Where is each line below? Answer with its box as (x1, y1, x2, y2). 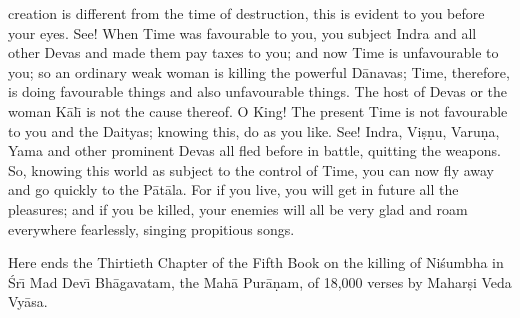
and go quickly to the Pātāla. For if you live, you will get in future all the (8, 179, 459, 200)
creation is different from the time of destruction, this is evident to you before (8, 3, 485, 23)
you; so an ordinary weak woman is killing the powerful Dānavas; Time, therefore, (8, 61, 510, 82)
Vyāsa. (8, 291, 48, 312)
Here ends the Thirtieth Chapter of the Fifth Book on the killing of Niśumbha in (8, 252, 504, 273)
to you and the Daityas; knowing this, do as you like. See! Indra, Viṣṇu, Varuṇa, (8, 120, 500, 141)
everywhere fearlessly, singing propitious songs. (8, 218, 295, 239)
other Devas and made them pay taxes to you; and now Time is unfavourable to (8, 42, 499, 63)
